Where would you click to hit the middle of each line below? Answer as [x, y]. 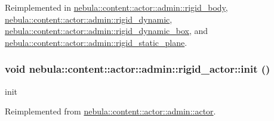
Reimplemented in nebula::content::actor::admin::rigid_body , [116, 7]
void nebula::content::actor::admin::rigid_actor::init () [138, 69]
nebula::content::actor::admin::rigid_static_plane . [96, 42]
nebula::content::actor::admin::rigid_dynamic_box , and [107, 31]
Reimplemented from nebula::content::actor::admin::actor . [110, 111]
